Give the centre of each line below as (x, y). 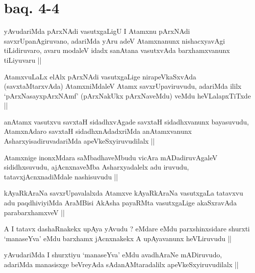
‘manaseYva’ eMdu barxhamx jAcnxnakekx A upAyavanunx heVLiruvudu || (118, 238)
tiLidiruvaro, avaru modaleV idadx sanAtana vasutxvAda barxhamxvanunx (117, 50)
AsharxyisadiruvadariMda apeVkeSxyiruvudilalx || (79, 141)
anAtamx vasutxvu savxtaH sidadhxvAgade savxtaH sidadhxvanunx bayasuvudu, (127, 121)
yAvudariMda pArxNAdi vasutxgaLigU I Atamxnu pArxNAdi (97, 31)
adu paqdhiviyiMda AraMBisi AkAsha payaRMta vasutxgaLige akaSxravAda (120, 203)
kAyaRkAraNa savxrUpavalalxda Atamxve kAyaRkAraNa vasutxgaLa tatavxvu (124, 193)
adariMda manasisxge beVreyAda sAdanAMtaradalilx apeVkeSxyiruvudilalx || (121, 264)
